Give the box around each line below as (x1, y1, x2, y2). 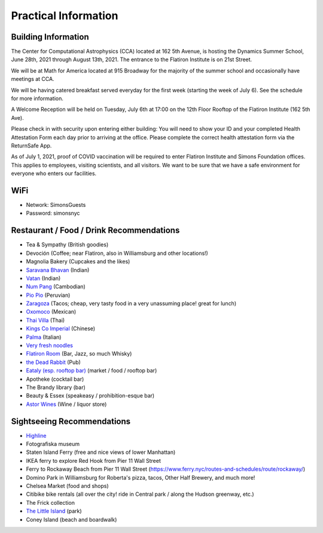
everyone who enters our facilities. (11, 170, 97, 177)
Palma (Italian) (26, 333, 62, 341)
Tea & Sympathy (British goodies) (26, 241, 109, 248)
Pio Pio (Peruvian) (26, 291, 71, 299)
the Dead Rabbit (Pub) (26, 359, 81, 366)
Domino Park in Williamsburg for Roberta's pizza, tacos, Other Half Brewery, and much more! (26, 474, 255, 481)
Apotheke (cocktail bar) (26, 375, 84, 383)
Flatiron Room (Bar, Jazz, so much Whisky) (26, 350, 132, 357)
